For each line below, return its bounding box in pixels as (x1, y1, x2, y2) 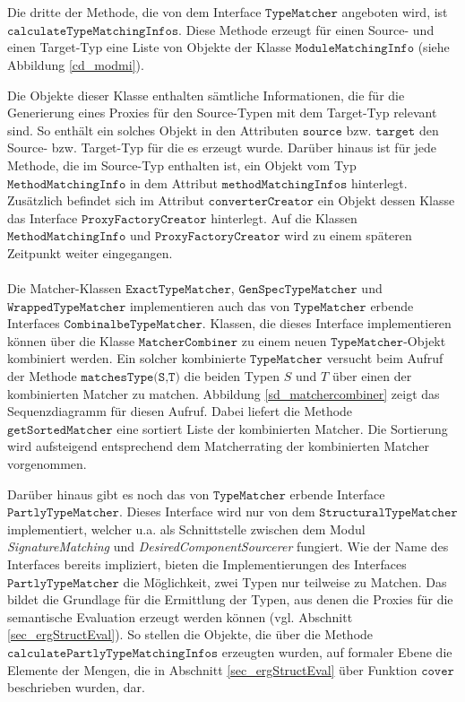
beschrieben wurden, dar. (7, 678, 145, 697)
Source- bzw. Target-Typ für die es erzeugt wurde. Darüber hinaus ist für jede (7, 138, 437, 157)
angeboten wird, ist (341, 3, 448, 22)
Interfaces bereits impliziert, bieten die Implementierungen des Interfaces (7, 555, 407, 573)
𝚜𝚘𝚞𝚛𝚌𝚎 (302, 125, 342, 138)
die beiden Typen (184, 367, 280, 386)
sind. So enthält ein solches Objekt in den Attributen (7, 120, 299, 139)
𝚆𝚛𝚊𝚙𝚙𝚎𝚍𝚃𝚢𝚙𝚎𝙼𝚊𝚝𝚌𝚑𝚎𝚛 (7, 300, 126, 314)
